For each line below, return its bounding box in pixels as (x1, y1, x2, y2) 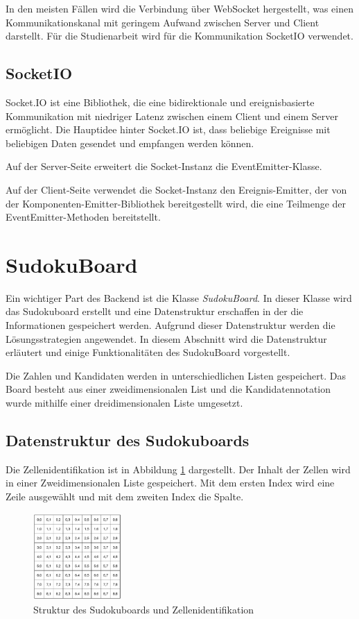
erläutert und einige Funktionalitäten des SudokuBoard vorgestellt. (6, 345, 290, 359)
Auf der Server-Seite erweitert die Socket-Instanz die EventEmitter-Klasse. (6, 159, 322, 173)
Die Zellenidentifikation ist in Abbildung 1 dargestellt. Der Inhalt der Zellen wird (6, 461, 351, 476)
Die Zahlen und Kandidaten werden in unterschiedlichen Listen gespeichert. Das (6, 368, 347, 382)
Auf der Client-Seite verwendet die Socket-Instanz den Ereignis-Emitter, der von (6, 182, 347, 196)
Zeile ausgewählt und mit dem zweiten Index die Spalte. (6, 489, 244, 503)
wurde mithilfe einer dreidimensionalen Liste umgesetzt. (6, 396, 243, 410)
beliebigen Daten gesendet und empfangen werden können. (6, 135, 254, 150)
